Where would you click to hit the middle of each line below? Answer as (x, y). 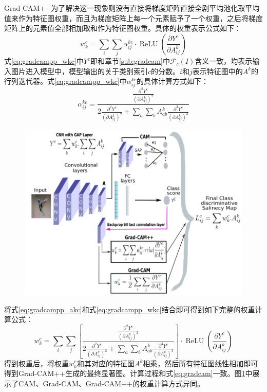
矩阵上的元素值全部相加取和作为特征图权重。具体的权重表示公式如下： (123, 28)
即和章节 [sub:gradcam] (127, 61)
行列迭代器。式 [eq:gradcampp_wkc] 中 (65, 81)
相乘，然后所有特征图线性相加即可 (201, 363)
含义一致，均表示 (224, 61)
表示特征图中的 (217, 71)
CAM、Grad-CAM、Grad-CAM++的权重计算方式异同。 (111, 383)
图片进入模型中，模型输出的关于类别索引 (79, 71)
